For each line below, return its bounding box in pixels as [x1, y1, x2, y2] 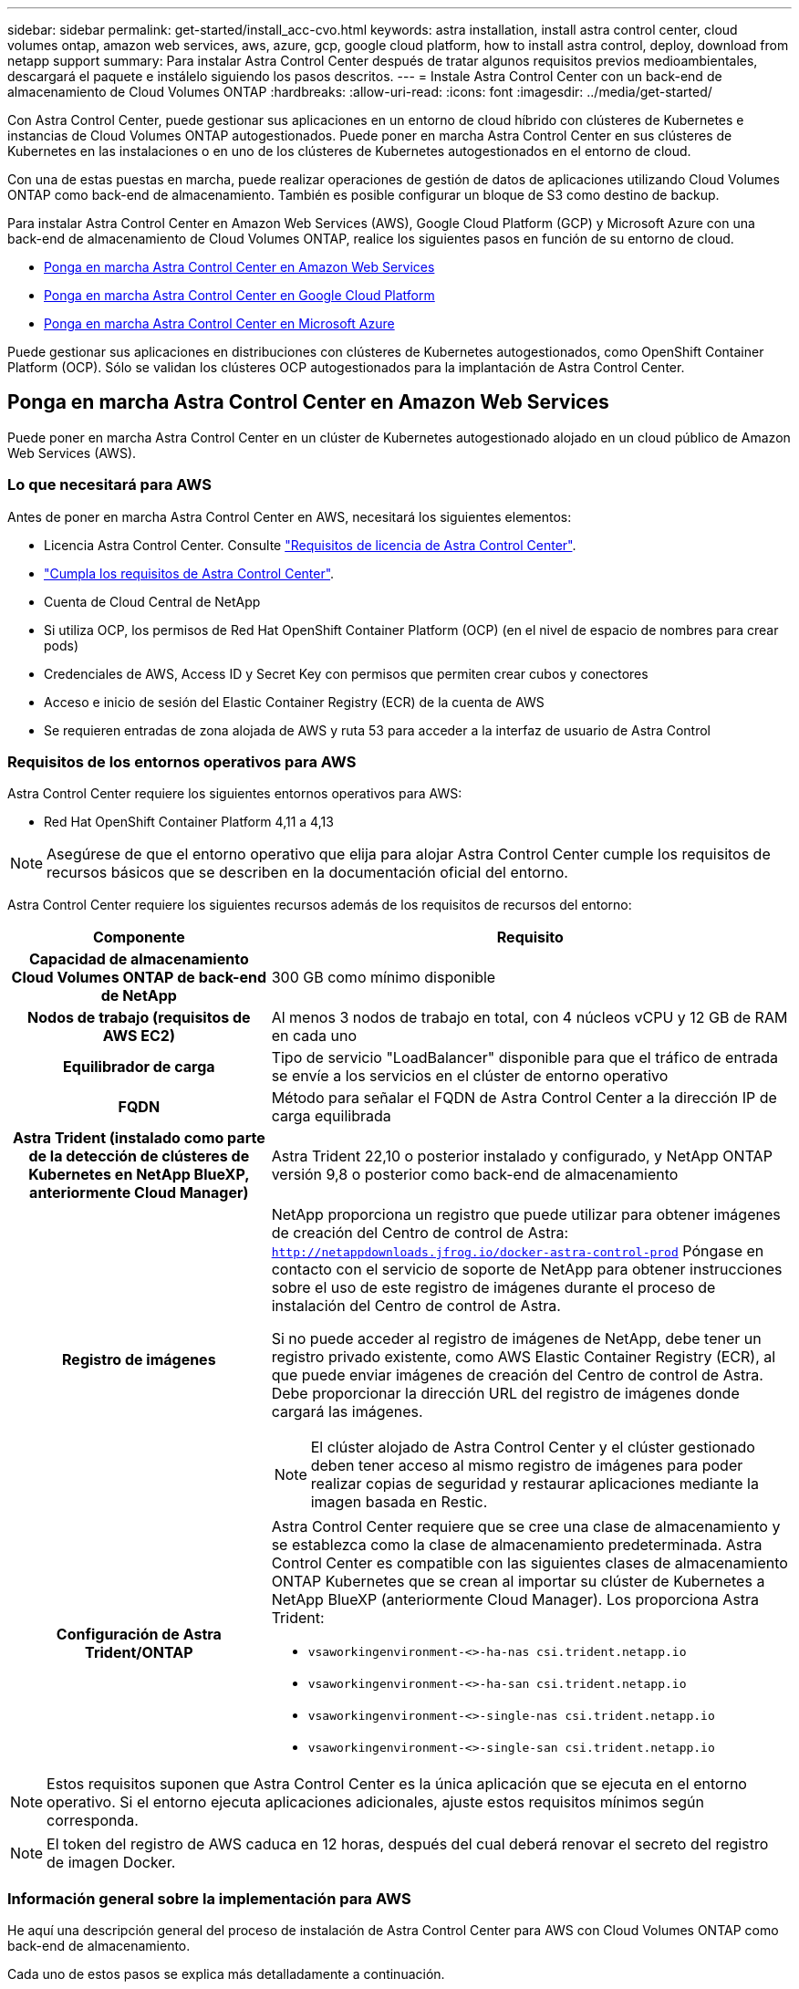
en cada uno [271, 1026, 358, 1046]
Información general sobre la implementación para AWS [7, 1889, 411, 1908]
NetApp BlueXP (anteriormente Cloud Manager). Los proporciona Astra [271, 1590, 760, 1609]
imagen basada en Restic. [310, 1493, 488, 1512]
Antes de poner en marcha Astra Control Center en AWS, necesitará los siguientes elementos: [7, 508, 572, 525]
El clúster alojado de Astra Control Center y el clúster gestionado [310, 1438, 755, 1457]
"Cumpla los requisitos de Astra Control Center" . [44, 565, 335, 581]
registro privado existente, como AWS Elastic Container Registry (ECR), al [271, 1348, 776, 1367]
